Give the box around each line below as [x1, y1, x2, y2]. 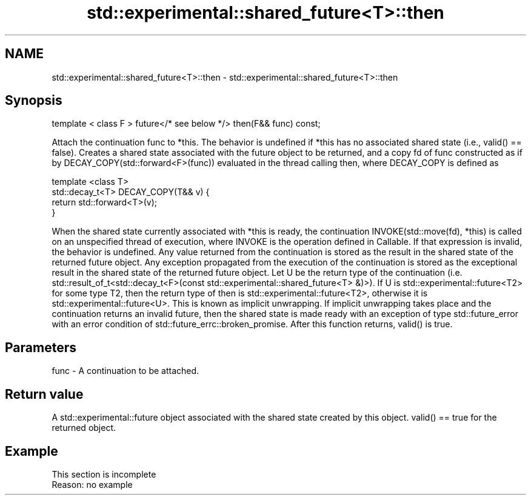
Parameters [5, 339, 76, 355]
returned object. [52, 422, 116, 433]
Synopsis [5, 93, 62, 108]
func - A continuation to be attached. [52, 365, 199, 376]
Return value [5, 386, 84, 402]
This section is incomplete [52, 468, 156, 479]
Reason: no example [52, 479, 133, 490]
